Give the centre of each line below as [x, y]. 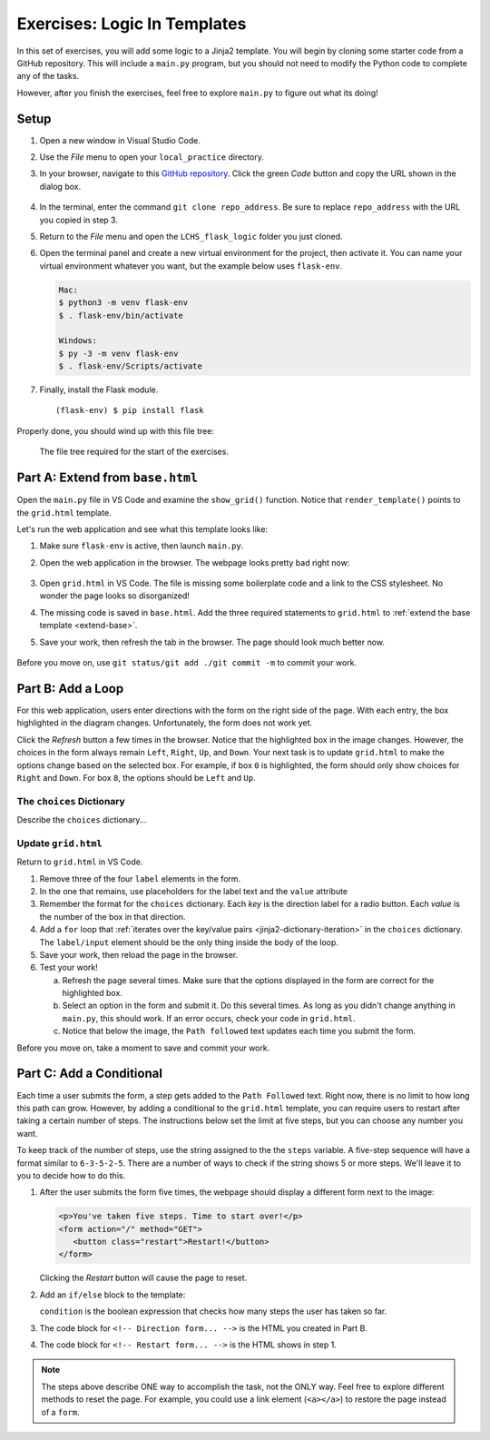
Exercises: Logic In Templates [132, 24]
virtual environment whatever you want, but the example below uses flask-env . [191, 266]
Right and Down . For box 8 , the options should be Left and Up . [136, 777]
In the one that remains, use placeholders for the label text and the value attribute [194, 891]
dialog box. [60, 186]
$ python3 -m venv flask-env [123, 303]
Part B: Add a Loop [70, 689]
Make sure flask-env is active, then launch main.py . [142, 546]
